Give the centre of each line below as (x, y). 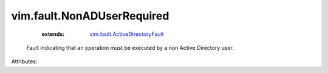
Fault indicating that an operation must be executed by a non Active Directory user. (130, 47)
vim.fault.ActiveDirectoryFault (127, 34)
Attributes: (24, 61)
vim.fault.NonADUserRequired (90, 16)
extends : (53, 34)
